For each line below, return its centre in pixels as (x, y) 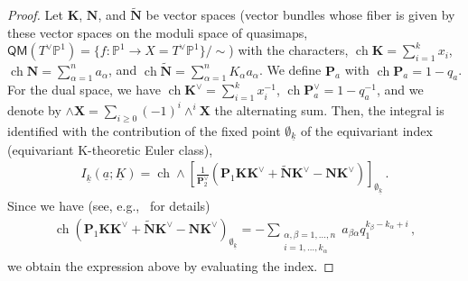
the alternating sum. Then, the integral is (329, 109)
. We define (290, 70)
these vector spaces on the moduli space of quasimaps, (158, 32)
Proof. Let (35, 15)
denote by (34, 109)
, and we (400, 90)
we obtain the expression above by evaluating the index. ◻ (171, 266)
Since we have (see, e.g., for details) (109, 206)
